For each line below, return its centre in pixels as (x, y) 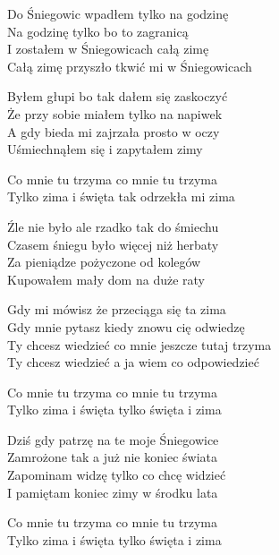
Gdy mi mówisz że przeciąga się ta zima (117, 309)
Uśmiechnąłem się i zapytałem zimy (105, 149)
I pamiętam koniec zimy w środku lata (113, 492)
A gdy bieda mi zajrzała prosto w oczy (114, 131)
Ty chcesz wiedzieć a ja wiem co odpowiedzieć (133, 362)
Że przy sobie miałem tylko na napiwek (115, 113)
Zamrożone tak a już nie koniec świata (112, 457)
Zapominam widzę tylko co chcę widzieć (117, 475)
